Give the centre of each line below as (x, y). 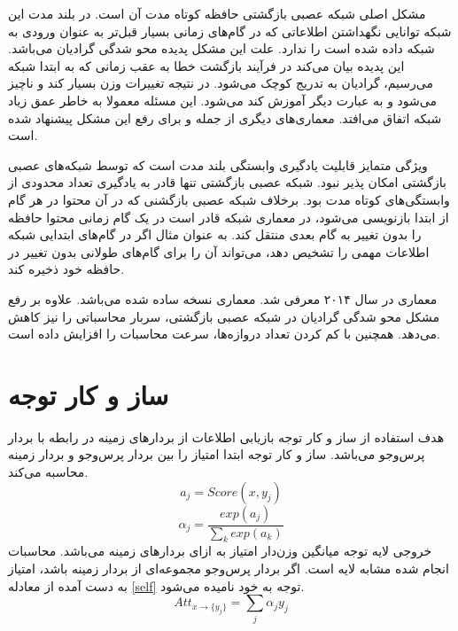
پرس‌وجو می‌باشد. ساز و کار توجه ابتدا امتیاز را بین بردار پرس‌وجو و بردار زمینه (217, 454)
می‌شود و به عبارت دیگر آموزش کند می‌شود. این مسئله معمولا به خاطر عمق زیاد (222, 100)
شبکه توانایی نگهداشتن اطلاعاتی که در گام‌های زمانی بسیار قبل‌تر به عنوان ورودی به (230, 31)
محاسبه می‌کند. (48, 471)
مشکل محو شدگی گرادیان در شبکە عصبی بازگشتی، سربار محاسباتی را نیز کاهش (224, 316)
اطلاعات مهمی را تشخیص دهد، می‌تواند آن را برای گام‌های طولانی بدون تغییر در (219, 251)
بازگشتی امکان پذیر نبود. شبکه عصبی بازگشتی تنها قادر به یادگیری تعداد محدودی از (227, 182)
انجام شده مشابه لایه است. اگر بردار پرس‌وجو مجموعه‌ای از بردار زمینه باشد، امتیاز (229, 569)
